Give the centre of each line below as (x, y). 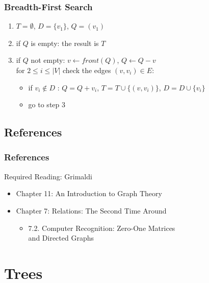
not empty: (48, 60)
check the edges (87, 70)
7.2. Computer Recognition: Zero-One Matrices (102, 228)
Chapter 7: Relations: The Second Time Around (91, 210)
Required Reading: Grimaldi (48, 176)
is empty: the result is (65, 43)
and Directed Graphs (61, 238)
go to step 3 (47, 104)
